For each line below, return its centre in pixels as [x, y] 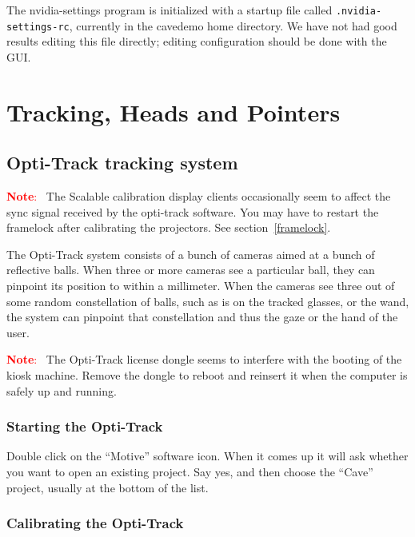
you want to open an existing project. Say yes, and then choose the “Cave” [190, 472]
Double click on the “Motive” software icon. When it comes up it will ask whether [207, 456]
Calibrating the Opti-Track [95, 523]
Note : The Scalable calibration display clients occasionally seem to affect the [199, 196]
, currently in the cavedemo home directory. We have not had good [233, 25]
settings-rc [38, 27]
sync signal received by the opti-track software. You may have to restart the [193, 211]
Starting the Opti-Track [85, 426]
